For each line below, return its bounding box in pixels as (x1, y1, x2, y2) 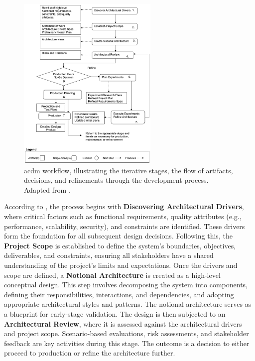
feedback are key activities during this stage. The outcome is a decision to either (4, 338, 250, 348)
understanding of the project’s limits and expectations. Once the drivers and (4, 259, 238, 270)
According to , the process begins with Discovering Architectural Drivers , (4, 201, 244, 212)
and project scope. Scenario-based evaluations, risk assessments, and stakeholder (4, 328, 249, 339)
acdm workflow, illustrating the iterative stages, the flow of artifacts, (24, 165, 233, 175)
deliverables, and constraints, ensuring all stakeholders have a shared (4, 250, 214, 260)
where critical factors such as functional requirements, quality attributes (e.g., (4, 211, 242, 221)
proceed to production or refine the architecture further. (4, 348, 175, 358)
